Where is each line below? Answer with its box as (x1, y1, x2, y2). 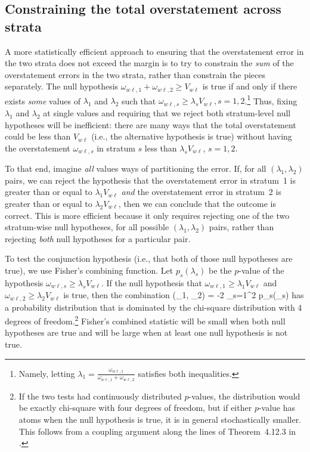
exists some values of (5, 94, 81, 107)
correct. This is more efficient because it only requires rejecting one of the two (5, 209, 290, 221)
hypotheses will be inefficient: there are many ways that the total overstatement (5, 118, 296, 131)
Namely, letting (18, 367, 75, 379)
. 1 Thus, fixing (244, 92, 297, 107)
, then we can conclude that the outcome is (118, 197, 276, 209)
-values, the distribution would (188, 389, 300, 402)
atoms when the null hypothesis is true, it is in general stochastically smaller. (18, 413, 302, 426)
